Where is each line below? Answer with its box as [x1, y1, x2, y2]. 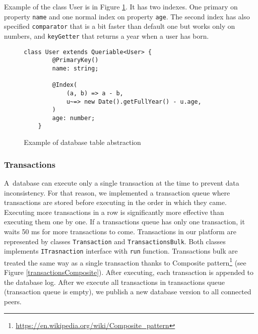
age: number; [52, 114, 95, 122]
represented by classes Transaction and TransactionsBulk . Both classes [4, 236, 226, 246]
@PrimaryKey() [52, 57, 99, 64]
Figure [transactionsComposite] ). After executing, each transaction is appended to [4, 267, 254, 277]
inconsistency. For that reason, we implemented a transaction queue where [4, 187, 230, 198]
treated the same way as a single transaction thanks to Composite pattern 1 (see [4, 256, 247, 267]
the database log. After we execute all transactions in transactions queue [4, 276, 225, 287]
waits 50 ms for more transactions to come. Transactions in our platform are [4, 226, 237, 236]
